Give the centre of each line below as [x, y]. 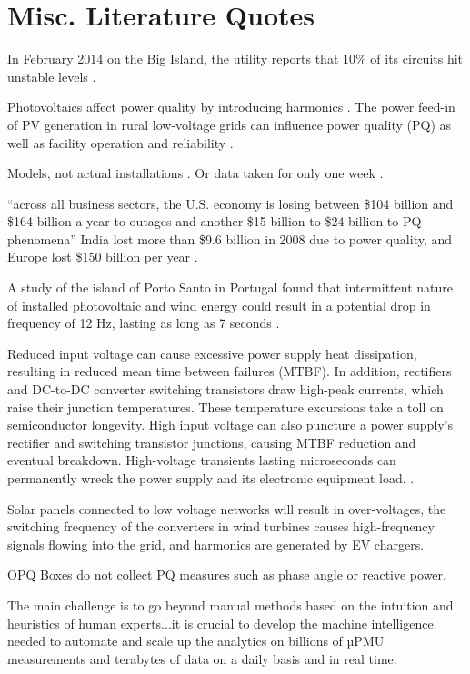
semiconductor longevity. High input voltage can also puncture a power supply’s [230, 425]
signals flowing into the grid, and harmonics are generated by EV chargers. [216, 544]
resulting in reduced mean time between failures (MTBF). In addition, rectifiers [230, 371]
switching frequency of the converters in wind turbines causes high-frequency [221, 526]
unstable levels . [52, 76]
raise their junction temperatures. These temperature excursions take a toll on [225, 406]
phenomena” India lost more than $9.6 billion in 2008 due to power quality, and [230, 238]
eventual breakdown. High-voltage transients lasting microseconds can [202, 460]
